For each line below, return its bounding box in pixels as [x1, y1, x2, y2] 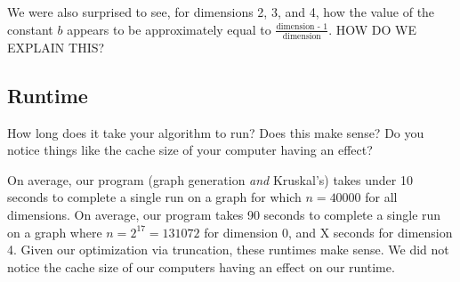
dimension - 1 [276, 22, 328, 32]
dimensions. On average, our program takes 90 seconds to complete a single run [7, 205, 441, 224]
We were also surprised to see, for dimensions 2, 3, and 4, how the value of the [7, 3, 435, 20]
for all [365, 188, 398, 206]
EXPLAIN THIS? [7, 37, 105, 56]
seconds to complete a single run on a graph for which [7, 188, 302, 206]
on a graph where [7, 222, 102, 241]
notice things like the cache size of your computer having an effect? [7, 141, 373, 159]
